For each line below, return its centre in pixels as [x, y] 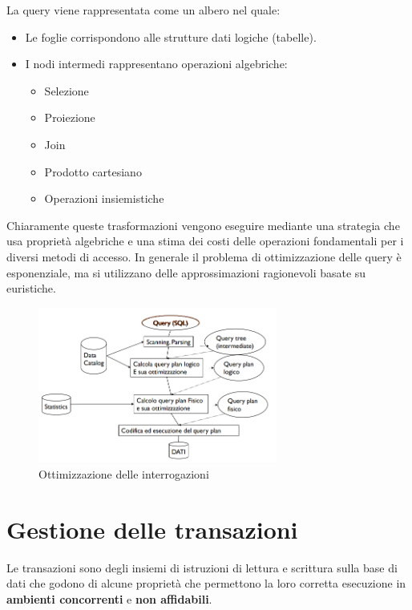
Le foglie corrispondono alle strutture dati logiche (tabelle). [171, 36]
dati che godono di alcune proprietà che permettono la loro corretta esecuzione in [206, 583]
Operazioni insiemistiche [104, 198]
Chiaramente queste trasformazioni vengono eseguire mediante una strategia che [203, 225]
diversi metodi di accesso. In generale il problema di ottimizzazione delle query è [204, 256]
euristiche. [31, 288]
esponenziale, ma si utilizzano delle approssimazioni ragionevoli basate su [186, 272]
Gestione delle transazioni [152, 529]
